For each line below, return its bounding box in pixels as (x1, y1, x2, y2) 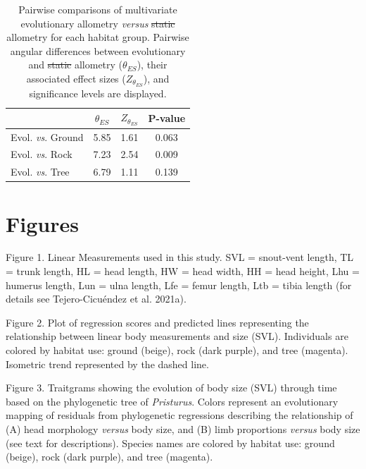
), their (137, 57, 168, 72)
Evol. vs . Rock (11, 147, 72, 162)
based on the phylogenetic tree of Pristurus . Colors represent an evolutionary (6, 394, 339, 408)
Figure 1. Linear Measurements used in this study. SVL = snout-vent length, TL (6, 250, 354, 264)
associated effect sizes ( (26, 71, 126, 85)
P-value (148, 111, 186, 126)
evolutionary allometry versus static (20, 16, 175, 30)
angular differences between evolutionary (10, 43, 186, 58)
